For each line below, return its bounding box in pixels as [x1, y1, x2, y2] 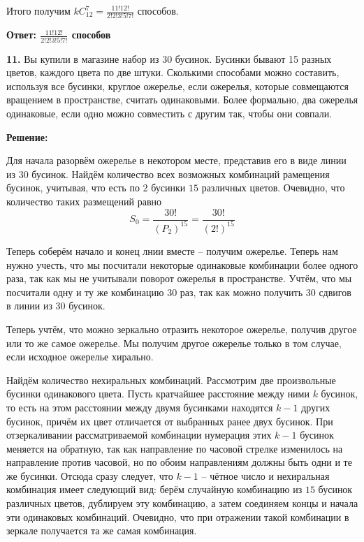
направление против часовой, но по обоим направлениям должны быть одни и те [6, 455, 352, 469]
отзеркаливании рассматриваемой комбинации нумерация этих [6, 427, 272, 442]
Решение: [6, 129, 48, 144]
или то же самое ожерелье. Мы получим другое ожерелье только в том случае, [6, 335, 342, 350]
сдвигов [319, 284, 351, 299]
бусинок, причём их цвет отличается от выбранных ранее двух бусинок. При [6, 413, 333, 428]
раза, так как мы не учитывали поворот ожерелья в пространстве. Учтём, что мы [6, 271, 352, 286]
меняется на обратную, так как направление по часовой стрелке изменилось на [6, 441, 343, 455]
